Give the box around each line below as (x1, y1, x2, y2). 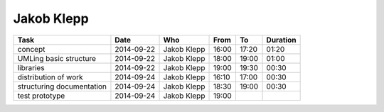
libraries (17, 62, 46, 72)
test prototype (17, 91, 65, 101)
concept (17, 44, 46, 54)
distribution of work (17, 72, 83, 82)
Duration (266, 35, 297, 45)
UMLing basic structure (17, 53, 96, 63)
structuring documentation (17, 82, 107, 91)
